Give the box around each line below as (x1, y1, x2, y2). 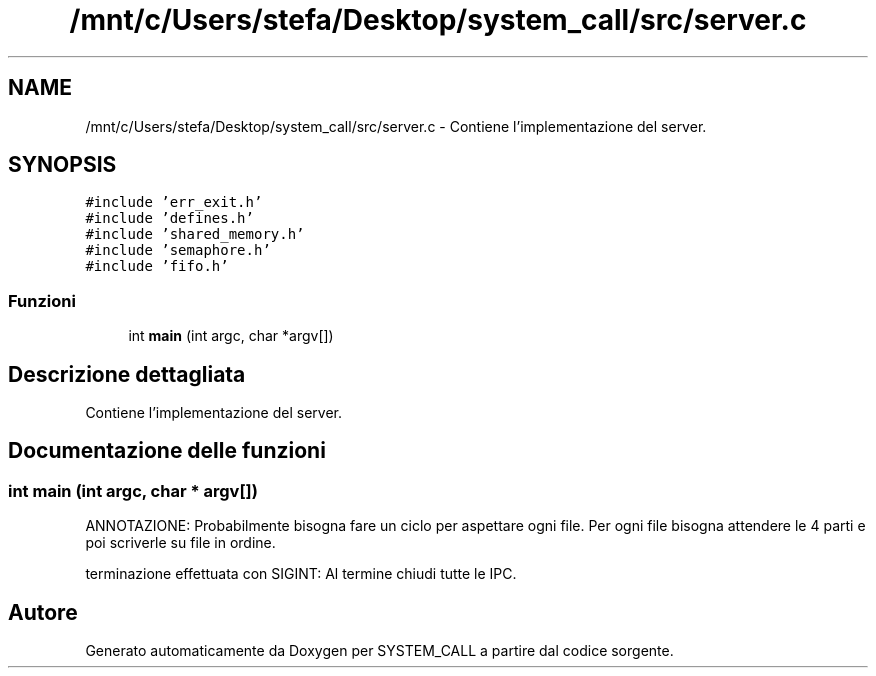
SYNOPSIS (8, 152, 117, 178)
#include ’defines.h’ (85, 210, 254, 227)
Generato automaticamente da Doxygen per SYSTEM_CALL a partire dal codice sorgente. (85, 642, 674, 660)
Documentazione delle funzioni (8, 438, 326, 464)
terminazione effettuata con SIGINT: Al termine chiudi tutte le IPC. (85, 565, 517, 583)
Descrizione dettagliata (8, 361, 246, 387)
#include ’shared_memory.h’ (85, 226, 305, 243)
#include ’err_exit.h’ (85, 194, 263, 211)
